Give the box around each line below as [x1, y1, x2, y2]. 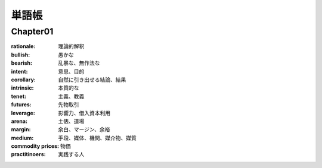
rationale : [11, 43, 36, 50]
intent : [11, 68, 28, 75]
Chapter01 [11, 26, 54, 37]
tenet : [11, 93, 27, 100]
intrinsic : [11, 84, 34, 91]
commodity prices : [11, 142, 60, 150]
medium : [11, 134, 34, 141]
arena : [11, 118, 28, 125]
